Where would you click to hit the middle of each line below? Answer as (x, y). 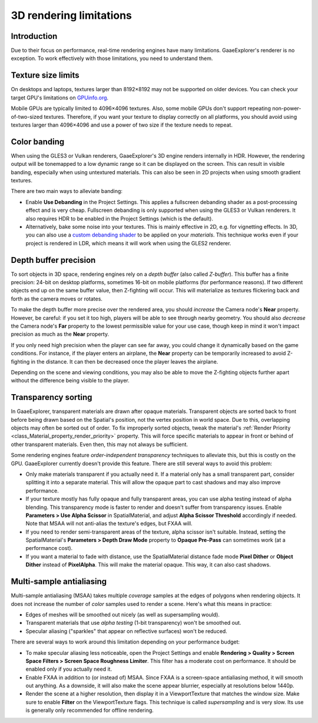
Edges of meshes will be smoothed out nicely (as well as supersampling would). (123, 614)
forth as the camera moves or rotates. (57, 299)
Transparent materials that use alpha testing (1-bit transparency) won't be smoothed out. (133, 623)
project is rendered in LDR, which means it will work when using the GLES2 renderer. (128, 243)
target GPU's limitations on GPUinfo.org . (60, 98)
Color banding (38, 141)
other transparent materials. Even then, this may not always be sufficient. (100, 444)
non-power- (286, 108)
